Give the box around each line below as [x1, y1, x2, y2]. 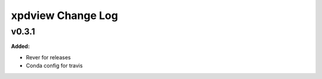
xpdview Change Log [11, 9, 119, 22]
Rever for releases [26, 53, 71, 61]
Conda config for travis [26, 62, 83, 69]
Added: [11, 43, 30, 50]
